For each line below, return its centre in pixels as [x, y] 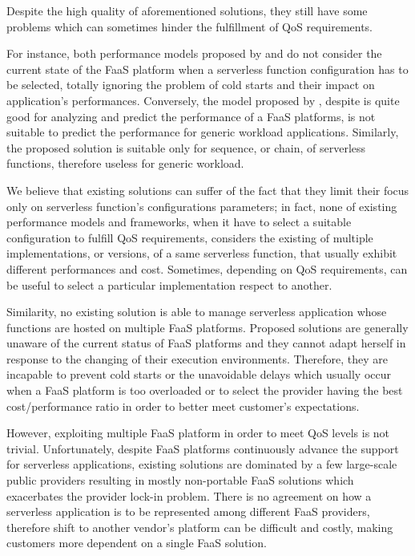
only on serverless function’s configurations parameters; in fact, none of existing [202, 206]
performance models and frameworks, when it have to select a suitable [179, 222]
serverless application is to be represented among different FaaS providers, [188, 511]
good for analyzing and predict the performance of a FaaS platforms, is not [191, 116]
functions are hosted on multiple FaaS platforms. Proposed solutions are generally [207, 327]
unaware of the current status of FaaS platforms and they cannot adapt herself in [206, 343]
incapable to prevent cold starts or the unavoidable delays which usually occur [199, 374]
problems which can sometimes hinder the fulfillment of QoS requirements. [190, 26]
